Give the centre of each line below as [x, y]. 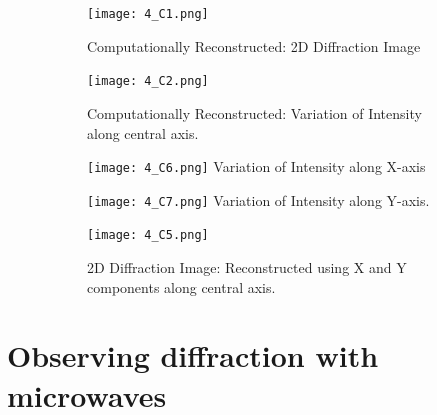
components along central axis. [181, 286]
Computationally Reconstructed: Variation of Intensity [254, 112]
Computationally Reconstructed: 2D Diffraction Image [254, 45]
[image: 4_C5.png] [148, 235]
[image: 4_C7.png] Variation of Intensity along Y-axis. [258, 199]
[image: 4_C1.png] [148, 14]
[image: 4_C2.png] [148, 81]
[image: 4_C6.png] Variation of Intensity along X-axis [256, 166]
